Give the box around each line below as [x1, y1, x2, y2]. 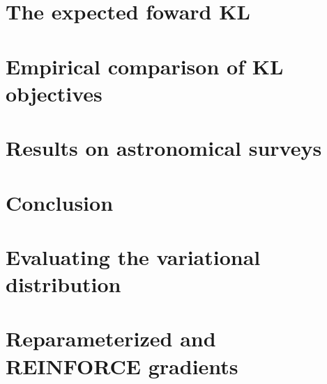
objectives [6, 79, 102, 107]
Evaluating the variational [6, 242, 261, 271]
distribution [6, 270, 121, 298]
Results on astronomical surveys [6, 134, 322, 162]
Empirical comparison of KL [6, 51, 284, 80]
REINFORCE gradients [6, 351, 238, 380]
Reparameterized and [6, 324, 216, 353]
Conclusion [6, 188, 114, 216]
